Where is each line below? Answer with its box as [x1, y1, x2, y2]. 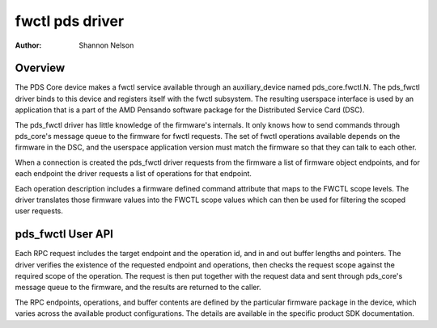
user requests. [15, 206, 64, 216]
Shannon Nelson [78, 40, 134, 50]
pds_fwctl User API [15, 227, 113, 242]
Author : [15, 40, 42, 50]
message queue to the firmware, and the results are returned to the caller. [15, 283, 262, 292]
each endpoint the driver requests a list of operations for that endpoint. [15, 169, 252, 179]
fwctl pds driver [15, 12, 125, 30]
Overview [15, 61, 66, 75]
